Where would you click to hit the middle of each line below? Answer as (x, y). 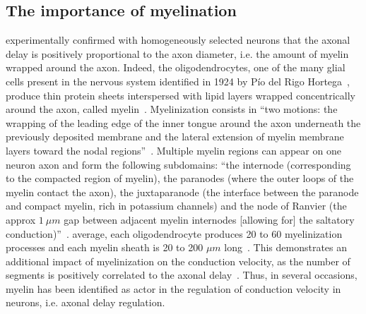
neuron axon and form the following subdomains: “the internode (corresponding (178, 164)
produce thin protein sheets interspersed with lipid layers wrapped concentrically (181, 95)
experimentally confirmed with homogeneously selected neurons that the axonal (178, 40)
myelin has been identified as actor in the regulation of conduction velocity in (173, 288)
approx (21, 219)
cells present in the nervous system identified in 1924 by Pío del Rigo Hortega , (178, 81)
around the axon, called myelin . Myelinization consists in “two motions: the (172, 109)
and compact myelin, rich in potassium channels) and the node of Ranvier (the (176, 206)
